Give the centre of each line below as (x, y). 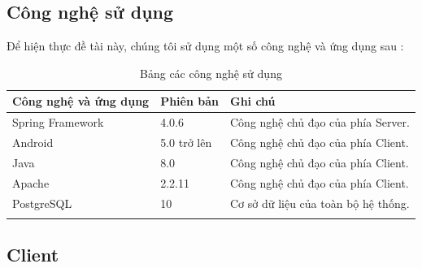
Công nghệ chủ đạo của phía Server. (320, 122)
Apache (31, 182)
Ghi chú (252, 101)
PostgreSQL (42, 203)
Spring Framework (58, 122)
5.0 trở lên (186, 143)
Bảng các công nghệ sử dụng (211, 73)
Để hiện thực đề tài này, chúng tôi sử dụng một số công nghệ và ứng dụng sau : (205, 46)
